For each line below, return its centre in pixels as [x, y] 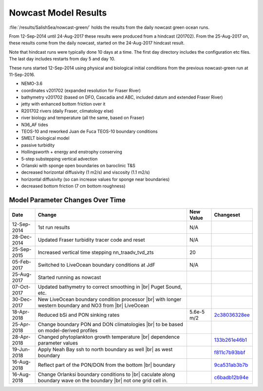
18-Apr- [21, 312]
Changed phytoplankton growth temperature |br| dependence [109, 337]
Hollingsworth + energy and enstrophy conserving [72, 152]
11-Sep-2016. [22, 74]
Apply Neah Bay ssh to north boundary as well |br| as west [105, 350]
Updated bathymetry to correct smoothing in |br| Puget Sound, [110, 287]
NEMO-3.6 [32, 83]
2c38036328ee [232, 315]
